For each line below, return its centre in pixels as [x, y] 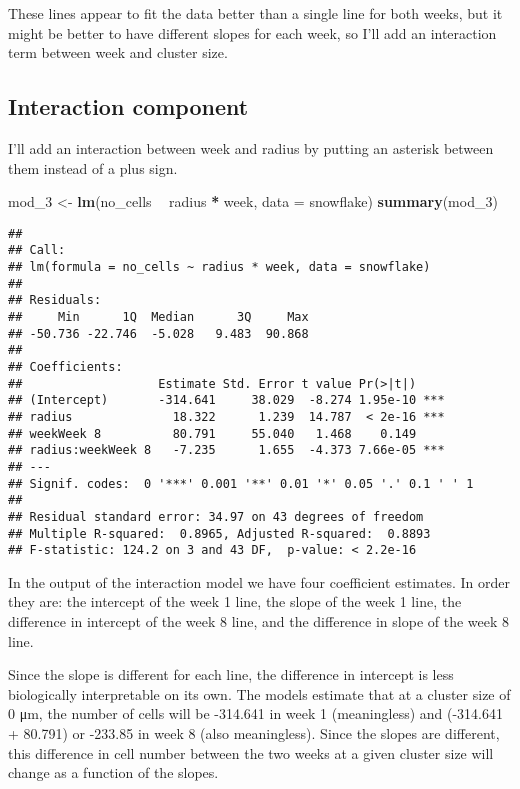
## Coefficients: [65, 367]
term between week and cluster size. [118, 52]
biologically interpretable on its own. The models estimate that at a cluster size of [259, 693]
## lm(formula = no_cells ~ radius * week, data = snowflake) [219, 267]
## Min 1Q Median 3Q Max [158, 317]
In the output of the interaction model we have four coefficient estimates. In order [259, 581]
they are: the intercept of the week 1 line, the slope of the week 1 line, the [235, 601]
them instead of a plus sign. [93, 167]
